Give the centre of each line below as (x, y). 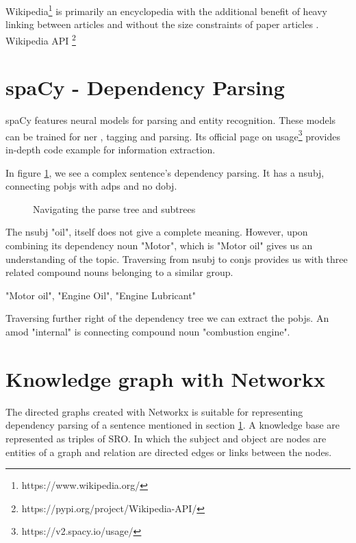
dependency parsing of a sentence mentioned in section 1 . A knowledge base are (173, 425)
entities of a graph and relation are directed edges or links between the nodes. (169, 452)
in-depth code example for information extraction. (111, 150)
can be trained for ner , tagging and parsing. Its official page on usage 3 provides (173, 135)
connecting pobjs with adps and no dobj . (91, 186)
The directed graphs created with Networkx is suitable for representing (154, 411)
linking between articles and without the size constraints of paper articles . (162, 24)
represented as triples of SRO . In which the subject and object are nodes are (166, 438)
